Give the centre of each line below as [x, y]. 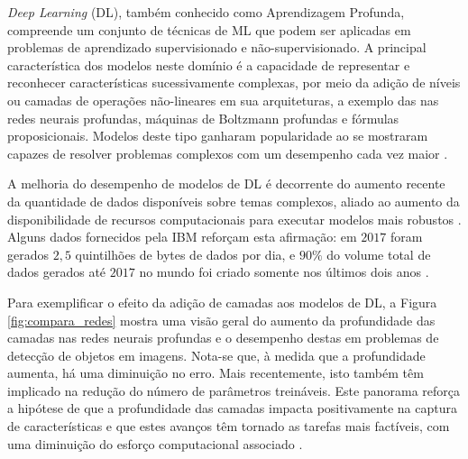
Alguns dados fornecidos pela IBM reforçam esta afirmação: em [182, 237]
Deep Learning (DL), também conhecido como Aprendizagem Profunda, [206, 12]
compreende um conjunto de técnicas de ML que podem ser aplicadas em [209, 29]
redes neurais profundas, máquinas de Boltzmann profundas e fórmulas [203, 118]
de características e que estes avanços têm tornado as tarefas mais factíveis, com [229, 426]
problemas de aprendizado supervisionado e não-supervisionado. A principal [217, 47]
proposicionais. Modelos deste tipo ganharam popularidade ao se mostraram [218, 136]
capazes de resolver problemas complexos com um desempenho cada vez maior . [228, 153]
